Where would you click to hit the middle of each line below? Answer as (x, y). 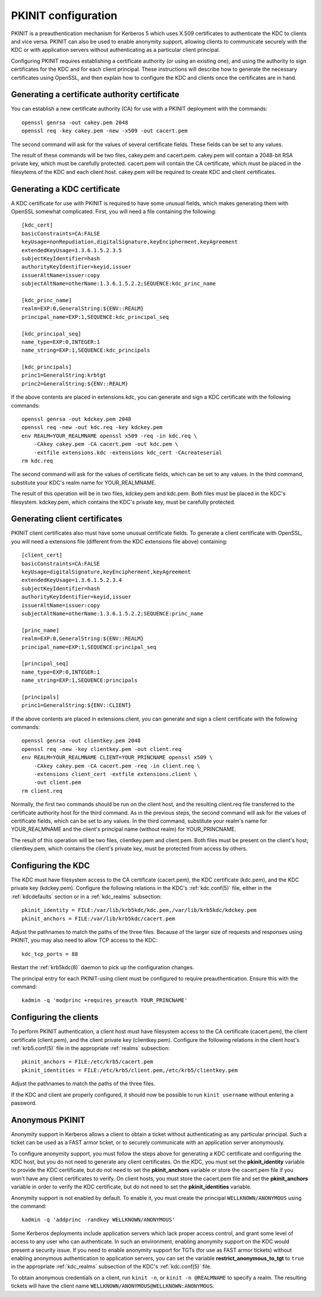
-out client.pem (57, 783)
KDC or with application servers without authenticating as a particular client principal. (116, 50)
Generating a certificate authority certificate (95, 94)
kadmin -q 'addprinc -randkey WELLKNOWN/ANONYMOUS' (98, 1220)
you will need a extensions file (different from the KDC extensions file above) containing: (119, 541)
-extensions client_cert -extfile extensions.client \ (115, 774)
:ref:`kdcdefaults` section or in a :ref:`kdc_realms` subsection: (86, 896)
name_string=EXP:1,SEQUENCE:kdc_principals (86, 350)
